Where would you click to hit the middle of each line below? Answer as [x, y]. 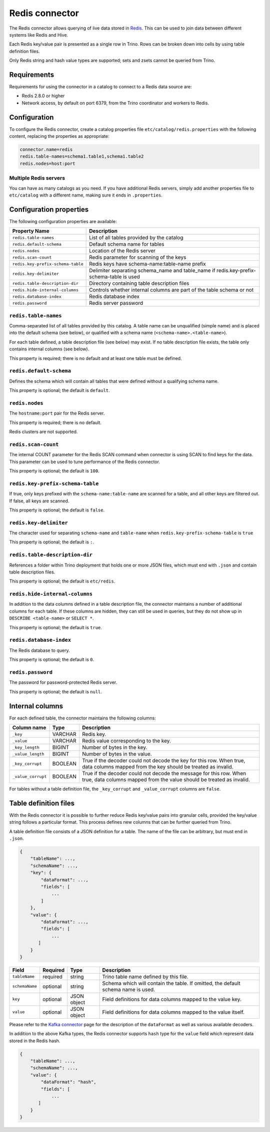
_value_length [28, 754]
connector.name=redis [46, 150]
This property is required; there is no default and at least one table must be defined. [95, 358]
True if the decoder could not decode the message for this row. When [164, 774]
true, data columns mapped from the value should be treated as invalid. [166, 780]
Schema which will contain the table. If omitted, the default [171, 983]
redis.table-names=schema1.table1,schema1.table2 [82, 156]
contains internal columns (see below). [49, 349]
